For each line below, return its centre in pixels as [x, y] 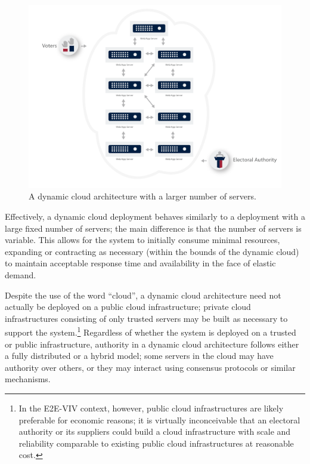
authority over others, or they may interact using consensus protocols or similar [150, 367]
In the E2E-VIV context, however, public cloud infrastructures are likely [151, 408]
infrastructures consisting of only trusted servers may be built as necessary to [146, 318]
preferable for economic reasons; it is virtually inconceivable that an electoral [159, 420]
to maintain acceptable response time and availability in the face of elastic [140, 263]
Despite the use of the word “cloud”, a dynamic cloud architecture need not [143, 295]
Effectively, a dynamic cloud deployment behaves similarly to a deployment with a [155, 216]
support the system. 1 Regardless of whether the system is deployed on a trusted [151, 331]
